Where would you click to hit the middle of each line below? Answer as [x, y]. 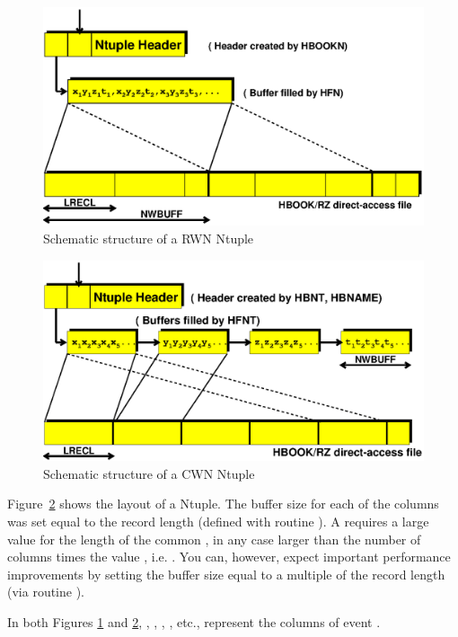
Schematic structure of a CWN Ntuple [149, 473]
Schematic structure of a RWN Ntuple [149, 239]
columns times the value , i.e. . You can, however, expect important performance [229, 557]
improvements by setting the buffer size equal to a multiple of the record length [226, 574]
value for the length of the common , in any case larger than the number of [214, 539]
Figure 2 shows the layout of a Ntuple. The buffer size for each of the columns [223, 504]
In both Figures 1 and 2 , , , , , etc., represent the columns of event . [194, 622]
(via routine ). [46, 592]
